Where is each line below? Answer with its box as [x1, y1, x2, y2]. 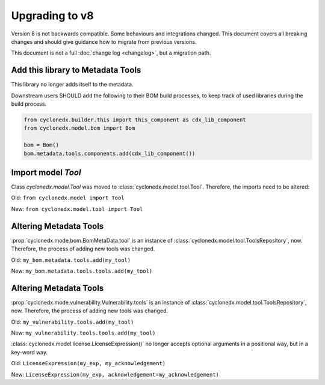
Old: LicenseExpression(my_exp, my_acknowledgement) [11, 360, 166, 367]
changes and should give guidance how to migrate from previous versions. [11, 38, 197, 45]
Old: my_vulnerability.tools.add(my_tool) [11, 318, 134, 326]
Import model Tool [11, 167, 81, 177]
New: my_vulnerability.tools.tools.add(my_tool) [11, 329, 156, 336]
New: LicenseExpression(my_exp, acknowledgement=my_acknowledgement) [11, 371, 220, 378]
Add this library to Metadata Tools [11, 65, 141, 75]
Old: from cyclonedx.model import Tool [11, 194, 125, 201]
